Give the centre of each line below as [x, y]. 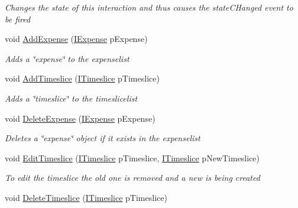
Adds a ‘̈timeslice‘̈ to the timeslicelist [71, 98]
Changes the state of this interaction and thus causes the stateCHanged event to [149, 7]
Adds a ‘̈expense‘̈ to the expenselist [67, 58]
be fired [18, 19]
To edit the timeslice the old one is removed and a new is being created [132, 178]
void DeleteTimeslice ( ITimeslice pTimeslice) [86, 197]
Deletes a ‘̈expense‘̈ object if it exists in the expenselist [103, 138]
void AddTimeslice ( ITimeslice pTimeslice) [82, 78]
